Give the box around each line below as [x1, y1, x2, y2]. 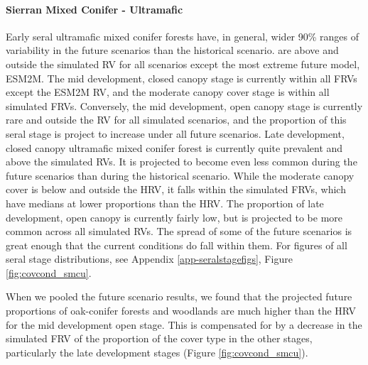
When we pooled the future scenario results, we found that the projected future [6, 289, 352, 304]
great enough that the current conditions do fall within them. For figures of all [6, 237, 347, 252]
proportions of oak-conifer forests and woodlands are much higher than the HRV [6, 303, 357, 318]
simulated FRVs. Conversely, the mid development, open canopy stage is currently [6, 98, 363, 113]
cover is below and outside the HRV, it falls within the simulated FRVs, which [6, 182, 346, 197]
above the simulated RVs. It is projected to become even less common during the [6, 154, 357, 169]
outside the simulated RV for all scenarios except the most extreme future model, [6, 56, 360, 71]
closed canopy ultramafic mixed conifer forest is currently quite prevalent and [6, 140, 343, 155]
